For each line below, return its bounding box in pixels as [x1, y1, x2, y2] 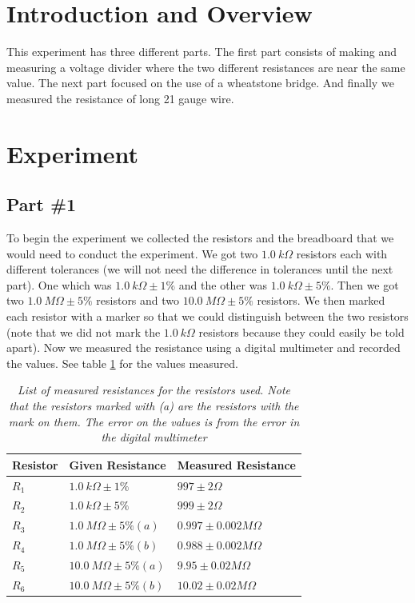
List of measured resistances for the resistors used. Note [17, 381, 291, 398]
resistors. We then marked [257, 292, 385, 309]
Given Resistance [69, 456, 166, 473]
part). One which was [6, 276, 112, 293]
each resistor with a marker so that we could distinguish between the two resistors [6, 308, 409, 325]
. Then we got [330, 276, 399, 293]
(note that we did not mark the [6, 323, 161, 340]
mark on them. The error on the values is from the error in [8, 413, 300, 429]
